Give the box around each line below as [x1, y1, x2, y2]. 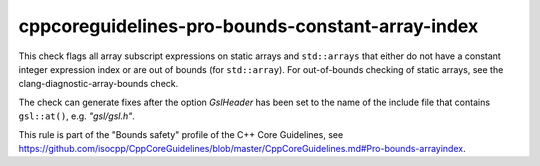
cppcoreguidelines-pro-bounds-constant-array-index [18, 15, 479, 37]
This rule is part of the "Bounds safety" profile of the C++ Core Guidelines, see [18, 128, 344, 140]
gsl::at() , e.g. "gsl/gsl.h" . [18, 110, 135, 122]
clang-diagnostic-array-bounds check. [18, 78, 179, 90]
